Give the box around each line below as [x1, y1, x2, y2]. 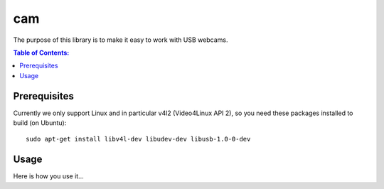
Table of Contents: [13, 48, 70, 57]
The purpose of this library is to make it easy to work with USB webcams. [13, 36, 228, 44]
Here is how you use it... [13, 172, 85, 180]
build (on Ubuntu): [13, 119, 67, 127]
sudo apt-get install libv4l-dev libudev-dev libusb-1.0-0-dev [26, 135, 251, 144]
